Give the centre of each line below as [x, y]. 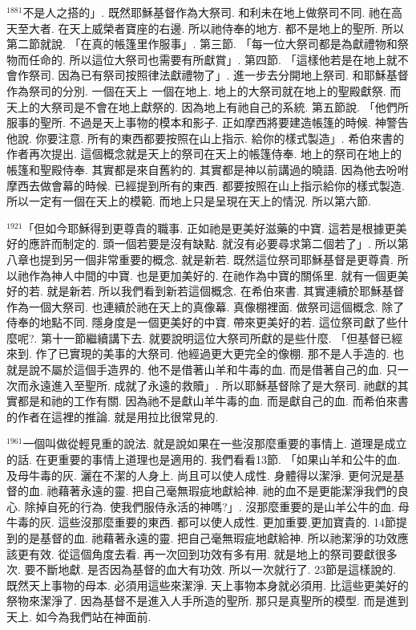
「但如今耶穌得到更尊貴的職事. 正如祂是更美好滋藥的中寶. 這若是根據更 [209, 228]
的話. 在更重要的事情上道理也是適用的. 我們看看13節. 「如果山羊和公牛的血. [204, 459]
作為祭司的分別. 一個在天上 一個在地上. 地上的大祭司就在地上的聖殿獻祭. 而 [204, 90]
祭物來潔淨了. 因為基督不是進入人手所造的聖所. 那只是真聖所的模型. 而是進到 [208, 601]
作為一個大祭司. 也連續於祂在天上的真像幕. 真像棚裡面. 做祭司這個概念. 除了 [206, 306]
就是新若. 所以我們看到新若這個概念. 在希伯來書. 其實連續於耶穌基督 [226, 291]
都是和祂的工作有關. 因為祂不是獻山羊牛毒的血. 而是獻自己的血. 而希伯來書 [213, 401]
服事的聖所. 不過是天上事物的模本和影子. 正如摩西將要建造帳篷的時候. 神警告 [208, 122]
